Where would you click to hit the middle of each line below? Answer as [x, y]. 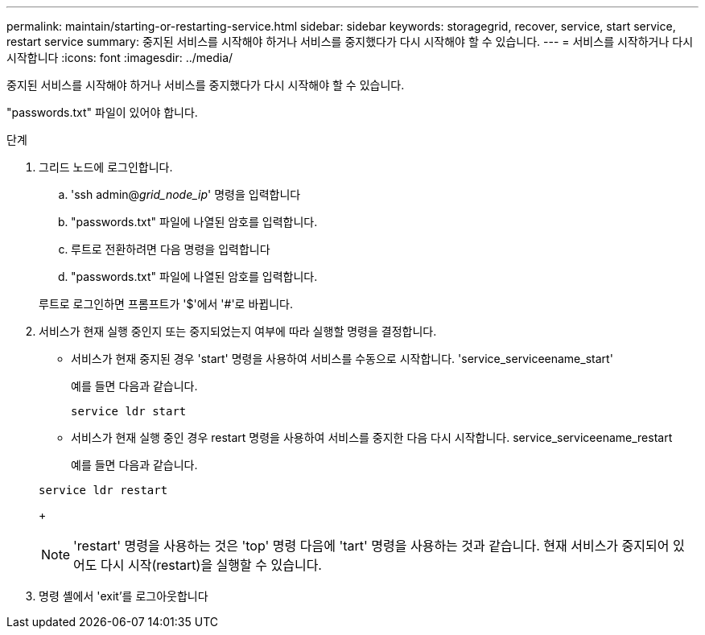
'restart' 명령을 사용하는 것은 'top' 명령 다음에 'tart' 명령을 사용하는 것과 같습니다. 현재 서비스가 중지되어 [371, 546]
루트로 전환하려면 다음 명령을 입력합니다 [171, 249]
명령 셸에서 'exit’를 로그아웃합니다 [124, 596]
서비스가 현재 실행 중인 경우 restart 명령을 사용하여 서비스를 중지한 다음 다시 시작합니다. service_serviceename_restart [372, 437]
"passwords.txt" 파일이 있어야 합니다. [102, 112]
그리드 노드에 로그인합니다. [106, 167]
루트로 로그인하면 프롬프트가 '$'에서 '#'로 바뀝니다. [166, 304]
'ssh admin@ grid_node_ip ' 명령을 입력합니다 [186, 194]
